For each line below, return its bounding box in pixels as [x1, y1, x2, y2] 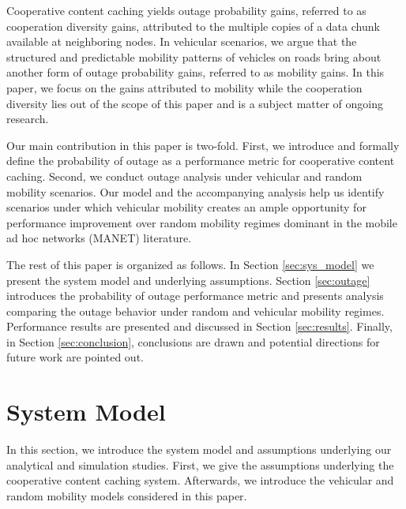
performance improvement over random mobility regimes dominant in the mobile [6, 214, 397, 230]
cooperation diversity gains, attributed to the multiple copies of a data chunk [6, 17, 380, 34]
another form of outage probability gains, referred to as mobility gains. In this [6, 64, 385, 80]
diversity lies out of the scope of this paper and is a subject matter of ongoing [6, 95, 383, 111]
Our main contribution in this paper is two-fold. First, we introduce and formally [6, 137, 400, 153]
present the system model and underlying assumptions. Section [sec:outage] [6, 271, 370, 288]
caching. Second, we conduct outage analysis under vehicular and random [6, 167, 363, 184]
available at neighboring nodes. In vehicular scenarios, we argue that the [6, 33, 357, 50]
